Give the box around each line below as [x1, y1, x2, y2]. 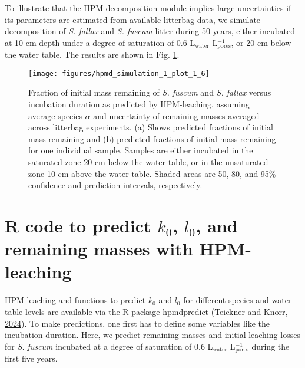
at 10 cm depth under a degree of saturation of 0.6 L [5, 36, 195, 48]
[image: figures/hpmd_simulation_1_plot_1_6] [28, 69, 210, 78]
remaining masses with [5, 236, 193, 261]
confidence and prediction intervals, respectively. [28, 179, 203, 191]
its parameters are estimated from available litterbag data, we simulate [5, 13, 261, 25]
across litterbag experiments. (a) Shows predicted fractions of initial [28, 121, 273, 133]
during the [251, 340, 290, 352]
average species [28, 109, 82, 121]
